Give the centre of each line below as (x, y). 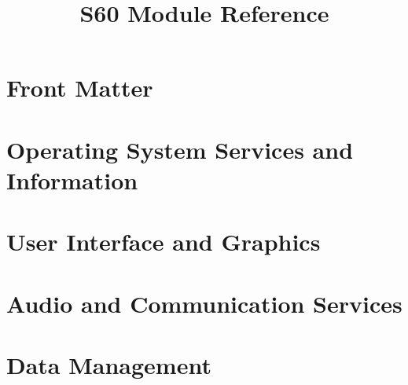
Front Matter (80, 88)
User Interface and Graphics (164, 242)
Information (72, 180)
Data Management (109, 365)
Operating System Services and (180, 149)
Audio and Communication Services (204, 303)
